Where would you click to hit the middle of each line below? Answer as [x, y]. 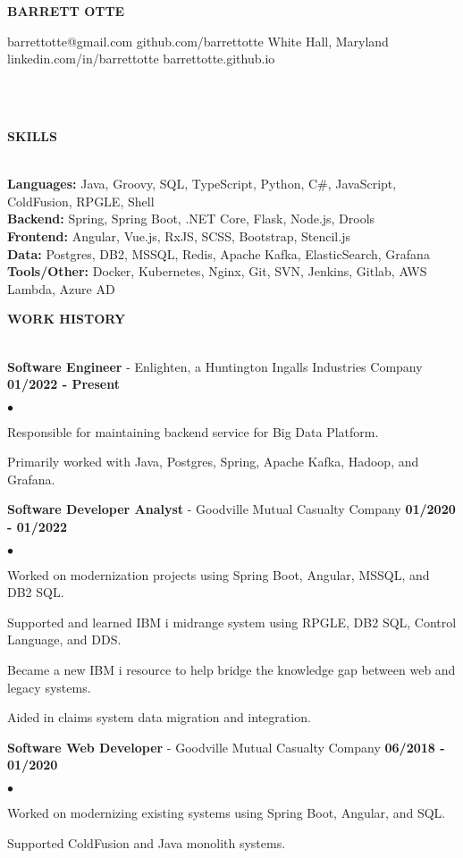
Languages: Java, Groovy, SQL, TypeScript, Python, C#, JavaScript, [202, 184]
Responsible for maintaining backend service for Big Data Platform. [193, 431]
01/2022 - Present [63, 384]
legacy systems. [49, 687]
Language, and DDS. [64, 639]
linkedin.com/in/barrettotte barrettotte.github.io [141, 59]
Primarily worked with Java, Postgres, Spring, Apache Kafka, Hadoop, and [213, 462]
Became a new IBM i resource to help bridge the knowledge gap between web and [231, 670]
